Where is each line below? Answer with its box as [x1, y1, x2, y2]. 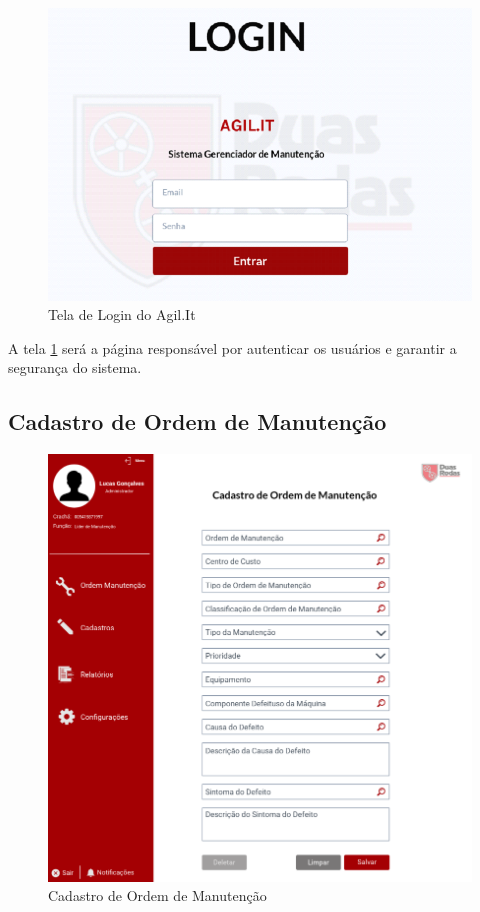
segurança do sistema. [8, 357, 142, 378]
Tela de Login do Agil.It [48, 304, 196, 325]
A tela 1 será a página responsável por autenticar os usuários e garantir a [8, 337, 457, 358]
